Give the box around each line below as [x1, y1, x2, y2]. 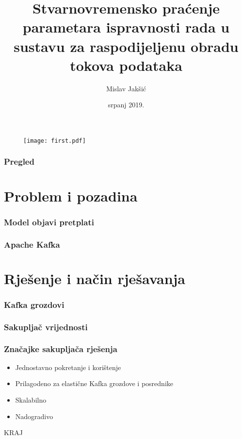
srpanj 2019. [108, 100, 145, 110]
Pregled [4, 155, 34, 168]
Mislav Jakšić [106, 83, 146, 93]
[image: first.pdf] [23, 137, 86, 144]
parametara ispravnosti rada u [22, 17, 230, 37]
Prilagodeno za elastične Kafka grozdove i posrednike [15, 378, 173, 388]
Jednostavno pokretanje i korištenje [15, 362, 121, 372]
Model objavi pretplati [4, 216, 95, 228]
